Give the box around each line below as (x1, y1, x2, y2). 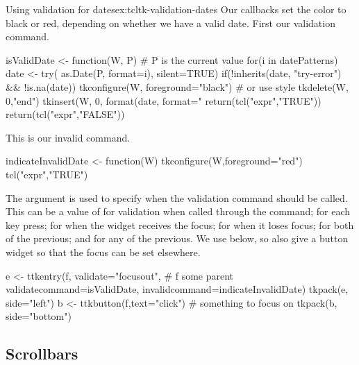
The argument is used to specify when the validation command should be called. (6, 190, 348, 205)
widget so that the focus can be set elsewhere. (6, 244, 201, 259)
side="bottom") (6, 309, 72, 323)
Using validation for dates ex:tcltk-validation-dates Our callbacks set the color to (6, 2, 347, 16)
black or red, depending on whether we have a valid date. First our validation (6, 15, 335, 30)
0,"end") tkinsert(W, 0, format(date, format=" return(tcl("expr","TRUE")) (6, 93, 322, 108)
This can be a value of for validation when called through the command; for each (6, 204, 351, 219)
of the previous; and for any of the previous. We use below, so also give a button (6, 231, 349, 246)
